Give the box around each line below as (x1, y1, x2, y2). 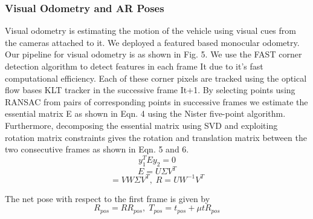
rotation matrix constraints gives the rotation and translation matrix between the (5, 131, 307, 143)
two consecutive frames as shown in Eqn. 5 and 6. (5, 143, 189, 155)
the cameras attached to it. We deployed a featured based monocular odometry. (5, 36, 300, 48)
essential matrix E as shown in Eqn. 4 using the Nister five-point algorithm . (5, 107, 286, 120)
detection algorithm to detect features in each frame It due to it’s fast (5, 60, 263, 72)
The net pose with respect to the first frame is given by (5, 192, 210, 204)
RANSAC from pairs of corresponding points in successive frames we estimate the (5, 95, 308, 108)
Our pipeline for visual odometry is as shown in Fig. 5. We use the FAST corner (5, 48, 302, 60)
